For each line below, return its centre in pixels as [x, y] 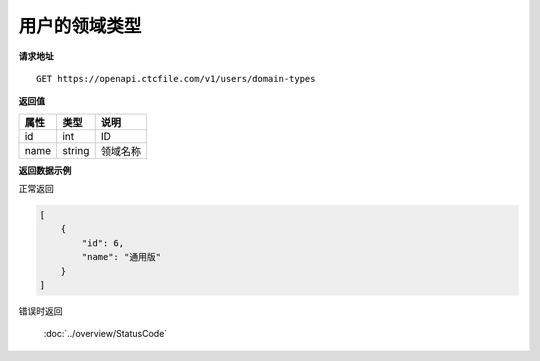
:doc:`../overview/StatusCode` [105, 334]
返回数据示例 [45, 170]
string [75, 150]
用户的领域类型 [80, 26]
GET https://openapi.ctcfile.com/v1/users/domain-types [176, 78]
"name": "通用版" [121, 257]
